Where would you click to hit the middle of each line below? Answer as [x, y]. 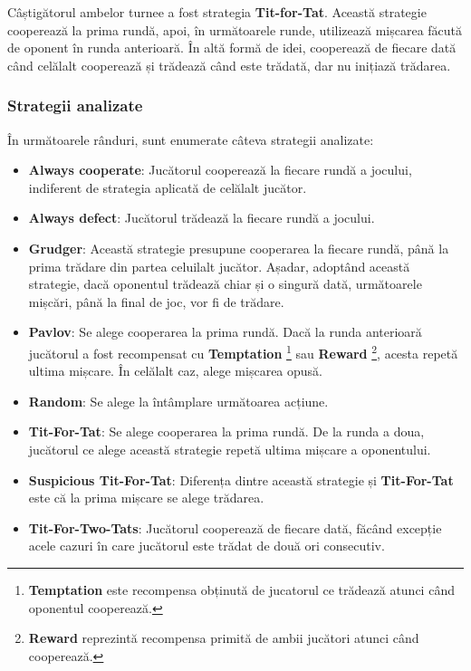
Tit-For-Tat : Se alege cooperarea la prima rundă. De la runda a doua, [226, 431]
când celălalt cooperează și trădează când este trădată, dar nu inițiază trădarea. [229, 65]
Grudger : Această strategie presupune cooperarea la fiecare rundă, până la [239, 248]
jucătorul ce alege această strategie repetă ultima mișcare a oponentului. [230, 449]
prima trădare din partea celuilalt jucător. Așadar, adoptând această [219, 266]
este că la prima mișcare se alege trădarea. [146, 498]
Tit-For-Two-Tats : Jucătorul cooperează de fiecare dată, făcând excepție [235, 527]
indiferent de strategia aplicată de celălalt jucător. [168, 187]
